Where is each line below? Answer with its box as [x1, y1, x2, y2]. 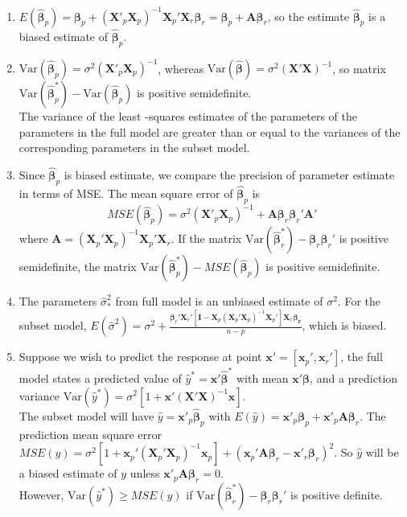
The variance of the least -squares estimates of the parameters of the [18, 108, 357, 125]
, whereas [158, 59, 204, 76]
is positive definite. [290, 486, 383, 503]
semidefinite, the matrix [18, 258, 137, 275]
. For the [337, 293, 380, 310]
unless [129, 465, 160, 482]
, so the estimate [267, 7, 349, 24]
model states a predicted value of [18, 369, 182, 386]
